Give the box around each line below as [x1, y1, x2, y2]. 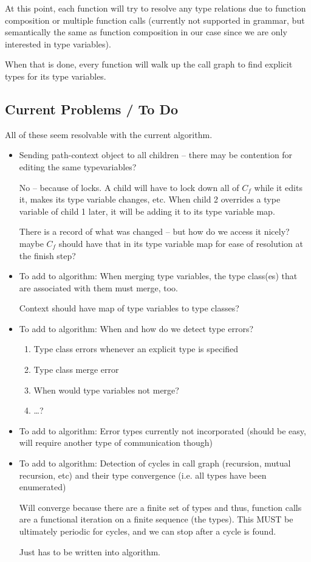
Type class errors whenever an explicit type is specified [33, 342, 239, 355]
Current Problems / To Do [5, 99, 179, 118]
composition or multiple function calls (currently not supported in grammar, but [5, 13, 305, 26]
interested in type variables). [5, 37, 111, 50]
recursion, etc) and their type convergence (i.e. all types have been [19, 468, 267, 481]
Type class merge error [33, 363, 119, 376]
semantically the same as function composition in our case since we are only [5, 26, 287, 38]
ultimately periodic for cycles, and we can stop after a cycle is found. [19, 525, 276, 538]
